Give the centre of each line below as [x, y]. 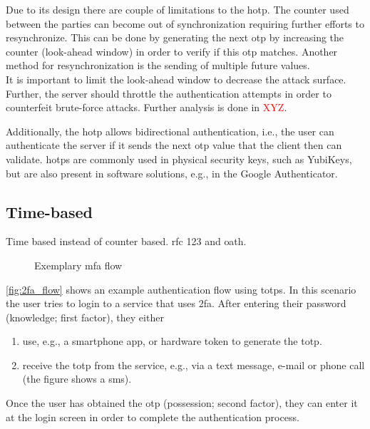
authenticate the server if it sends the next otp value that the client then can [174, 145]
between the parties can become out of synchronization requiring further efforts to [185, 23]
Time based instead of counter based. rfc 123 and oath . [126, 241]
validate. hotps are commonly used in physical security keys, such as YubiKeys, [179, 159]
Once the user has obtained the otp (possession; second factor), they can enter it [182, 403]
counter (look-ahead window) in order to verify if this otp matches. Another [172, 51]
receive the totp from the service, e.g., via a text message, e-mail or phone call [194, 365]
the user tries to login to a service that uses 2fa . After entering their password [176, 303]
